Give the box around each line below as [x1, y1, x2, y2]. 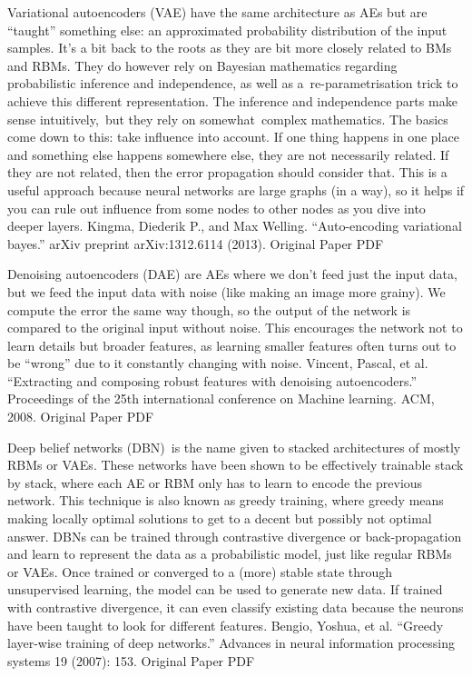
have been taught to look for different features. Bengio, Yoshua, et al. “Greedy [7, 615, 444, 634]
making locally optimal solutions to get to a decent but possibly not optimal [7, 509, 432, 528]
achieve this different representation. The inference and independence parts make [7, 91, 457, 110]
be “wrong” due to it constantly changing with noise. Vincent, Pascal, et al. [7, 353, 428, 373]
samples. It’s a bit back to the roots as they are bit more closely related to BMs [7, 38, 452, 57]
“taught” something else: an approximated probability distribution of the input [7, 20, 447, 39]
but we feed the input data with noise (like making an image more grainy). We [7, 282, 446, 301]
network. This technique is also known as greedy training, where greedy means [7, 491, 444, 510]
